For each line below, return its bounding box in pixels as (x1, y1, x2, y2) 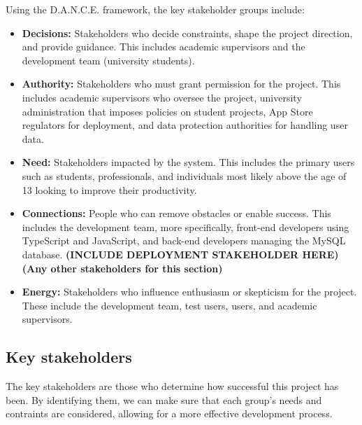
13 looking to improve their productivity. (22, 182, 197, 197)
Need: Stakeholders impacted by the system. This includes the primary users (22, 155, 355, 169)
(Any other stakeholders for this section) (22, 260, 223, 275)
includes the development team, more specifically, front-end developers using (22, 219, 349, 234)
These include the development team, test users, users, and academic (22, 298, 317, 312)
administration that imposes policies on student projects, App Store (22, 104, 313, 118)
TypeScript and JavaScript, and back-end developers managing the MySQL (22, 233, 346, 248)
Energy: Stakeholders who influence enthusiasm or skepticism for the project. (22, 284, 357, 299)
